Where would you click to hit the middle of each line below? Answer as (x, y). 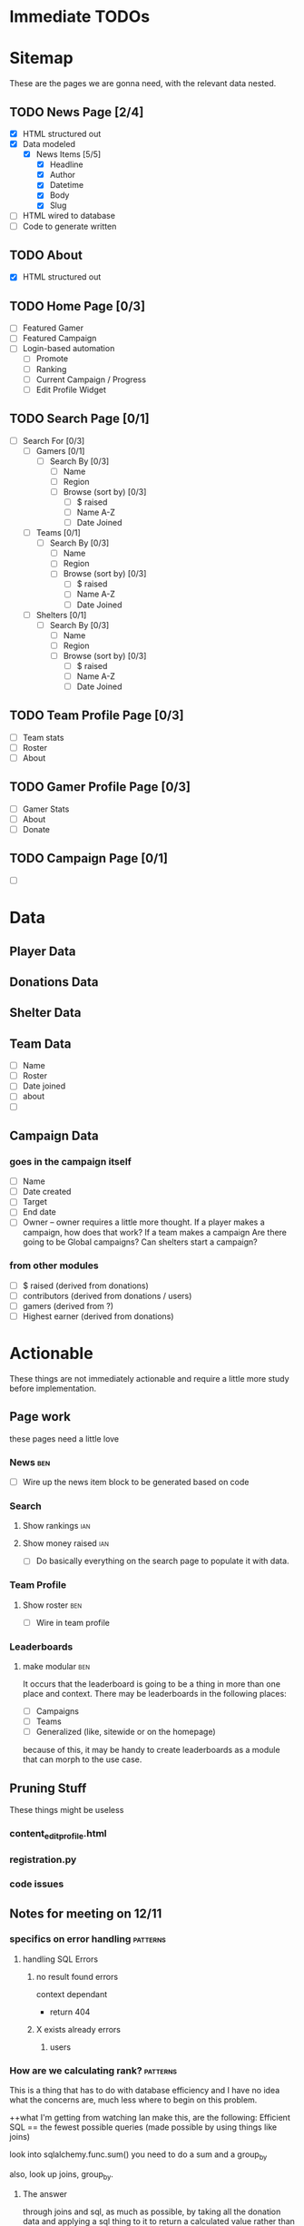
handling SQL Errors (60, 1959)
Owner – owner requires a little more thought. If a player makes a (143, 1222)
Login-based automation (69, 349)
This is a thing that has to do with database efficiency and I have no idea (145, 2091)
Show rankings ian (56, 1526)
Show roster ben (52, 1605)
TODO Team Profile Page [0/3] (97, 716)
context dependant (72, 1994)
